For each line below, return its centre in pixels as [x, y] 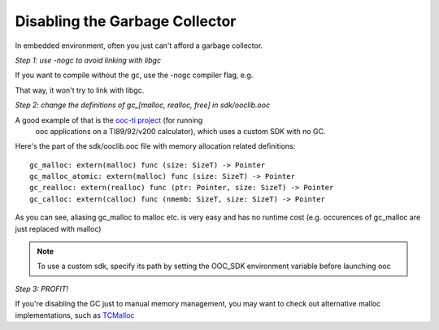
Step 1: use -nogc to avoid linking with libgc [88, 60]
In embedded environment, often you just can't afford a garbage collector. [139, 46]
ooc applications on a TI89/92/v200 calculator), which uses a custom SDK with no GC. [180, 131]
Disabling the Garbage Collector [126, 21]
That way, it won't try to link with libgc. [80, 90]
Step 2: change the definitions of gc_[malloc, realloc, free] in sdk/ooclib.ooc [143, 105]
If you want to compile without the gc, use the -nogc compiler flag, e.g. [134, 75]
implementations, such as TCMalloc [75, 315]
